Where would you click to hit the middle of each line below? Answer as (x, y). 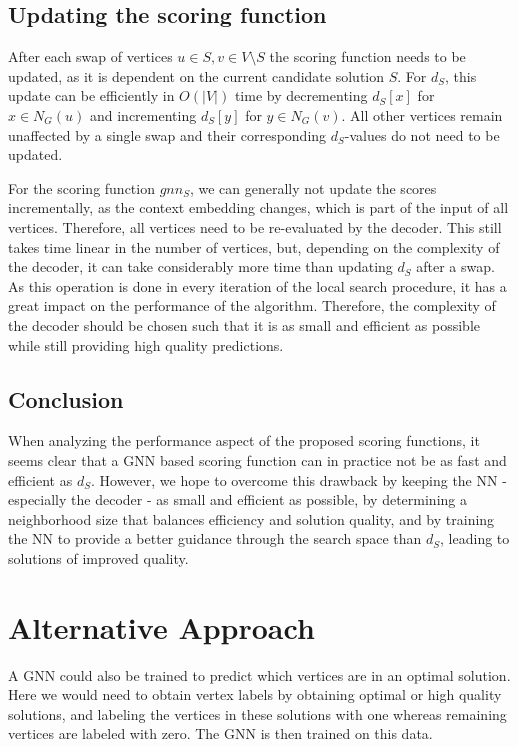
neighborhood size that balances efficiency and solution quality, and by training (251, 518)
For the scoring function (81, 187)
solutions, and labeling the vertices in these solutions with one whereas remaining (257, 713)
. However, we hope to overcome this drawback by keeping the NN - (298, 479)
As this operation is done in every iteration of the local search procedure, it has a (257, 285)
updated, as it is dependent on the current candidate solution (196, 75)
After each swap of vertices (90, 56)
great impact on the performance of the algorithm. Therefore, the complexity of (252, 305)
